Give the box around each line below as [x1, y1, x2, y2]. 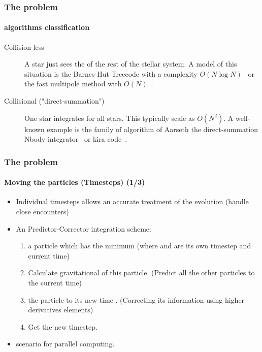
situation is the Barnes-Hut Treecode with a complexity [24, 68, 198, 79]
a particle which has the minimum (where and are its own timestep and [28, 240, 251, 251]
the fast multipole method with [24, 78, 122, 89]
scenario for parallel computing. [16, 338, 115, 349]
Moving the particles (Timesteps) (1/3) [4, 177, 145, 187]
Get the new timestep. [28, 321, 97, 332]
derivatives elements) [28, 304, 93, 315]
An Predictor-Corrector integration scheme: [16, 223, 151, 234]
